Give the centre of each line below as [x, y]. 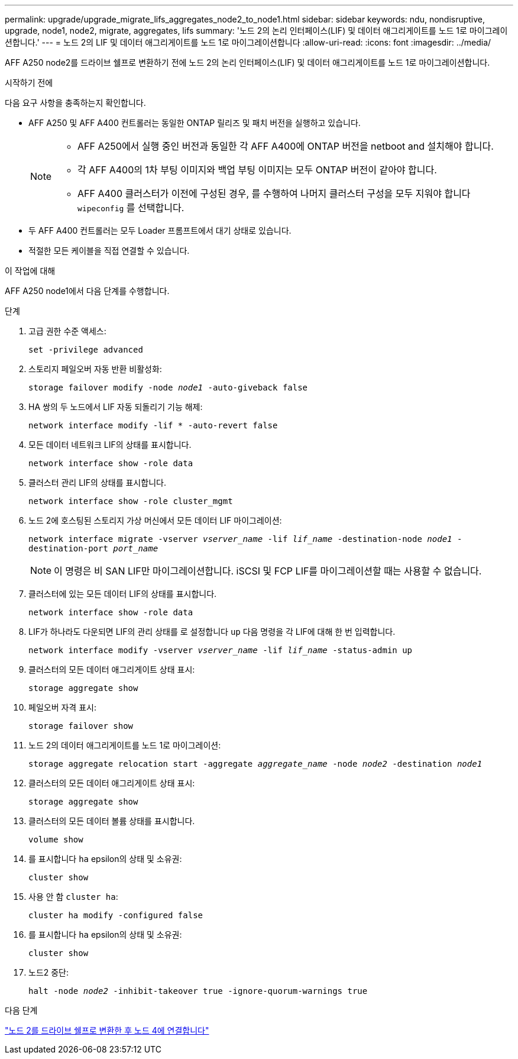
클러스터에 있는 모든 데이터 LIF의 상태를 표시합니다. [123, 594]
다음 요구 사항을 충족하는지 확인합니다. [75, 103]
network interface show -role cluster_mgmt [131, 501]
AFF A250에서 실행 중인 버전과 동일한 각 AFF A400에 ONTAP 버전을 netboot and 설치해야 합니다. [286, 146]
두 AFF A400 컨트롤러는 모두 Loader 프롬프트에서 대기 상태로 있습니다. [160, 230]
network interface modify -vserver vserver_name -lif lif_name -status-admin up [221, 650]
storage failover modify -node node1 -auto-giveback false [168, 388]
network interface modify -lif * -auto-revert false [153, 425]
